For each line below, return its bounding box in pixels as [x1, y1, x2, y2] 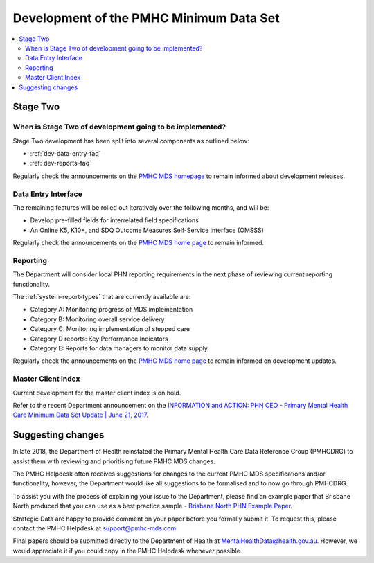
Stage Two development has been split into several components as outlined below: [12, 136, 249, 145]
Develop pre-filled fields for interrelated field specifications [30, 216, 199, 224]
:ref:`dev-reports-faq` [30, 159, 92, 168]
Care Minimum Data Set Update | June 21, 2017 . [12, 411, 149, 419]
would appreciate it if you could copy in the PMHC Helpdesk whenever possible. [12, 546, 242, 555]
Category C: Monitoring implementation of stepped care [30, 325, 190, 333]
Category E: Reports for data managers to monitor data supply [30, 344, 208, 352]
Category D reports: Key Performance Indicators [30, 334, 169, 343]
